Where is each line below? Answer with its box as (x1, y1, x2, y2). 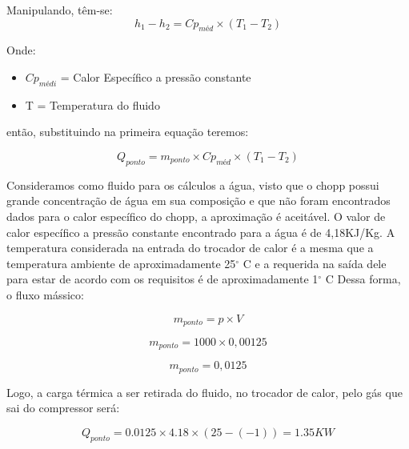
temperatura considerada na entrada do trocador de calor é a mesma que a (6, 239, 374, 256)
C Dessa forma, (325, 271, 401, 287)
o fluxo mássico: (6, 286, 84, 303)
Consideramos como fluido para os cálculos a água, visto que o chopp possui (6, 176, 379, 193)
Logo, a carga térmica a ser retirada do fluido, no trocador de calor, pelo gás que (6, 383, 403, 400)
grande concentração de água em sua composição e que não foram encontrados (6, 192, 391, 209)
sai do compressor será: (6, 399, 120, 416)
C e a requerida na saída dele (243, 255, 387, 271)
